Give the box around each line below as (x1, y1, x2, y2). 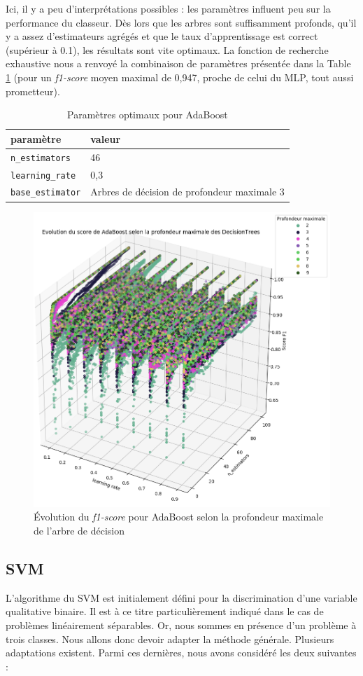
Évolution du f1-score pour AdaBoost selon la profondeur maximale (34, 509, 324, 524)
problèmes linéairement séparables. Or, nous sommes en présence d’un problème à (6, 617, 357, 632)
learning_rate (10, 170, 76, 181)
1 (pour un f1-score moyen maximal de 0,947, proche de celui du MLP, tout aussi (6, 69, 354, 84)
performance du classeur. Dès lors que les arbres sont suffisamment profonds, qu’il (6, 15, 357, 29)
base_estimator (10, 188, 81, 198)
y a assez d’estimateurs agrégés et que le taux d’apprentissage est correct (6, 29, 318, 43)
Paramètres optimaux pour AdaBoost (67, 107, 228, 122)
